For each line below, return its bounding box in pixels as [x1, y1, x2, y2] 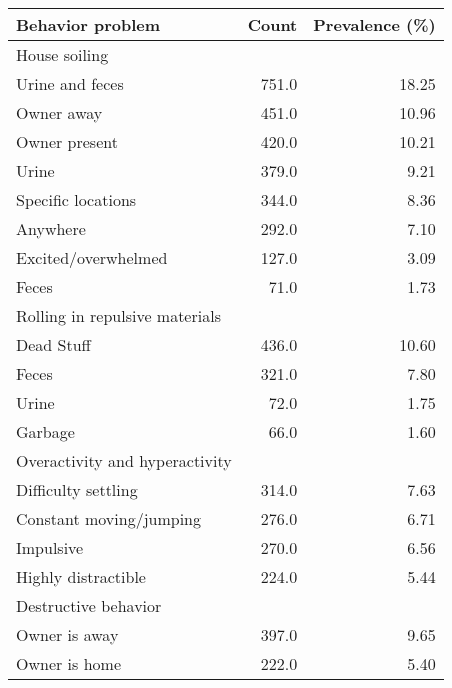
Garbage [16, 420, 75, 443]
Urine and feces [16, 72, 124, 95]
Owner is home [16, 652, 122, 675]
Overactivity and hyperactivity [16, 449, 232, 472]
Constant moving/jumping [16, 507, 202, 530]
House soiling [16, 43, 109, 66]
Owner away [16, 101, 103, 124]
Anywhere [16, 217, 86, 240]
